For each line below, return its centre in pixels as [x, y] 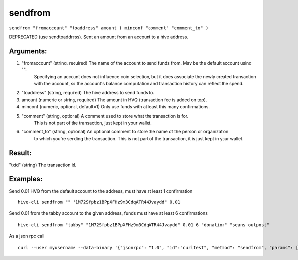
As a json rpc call [27, 236]
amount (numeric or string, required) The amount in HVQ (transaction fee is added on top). [114, 100]
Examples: [26, 179]
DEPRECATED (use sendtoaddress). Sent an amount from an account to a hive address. [99, 37]
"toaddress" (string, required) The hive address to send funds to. [88, 93]
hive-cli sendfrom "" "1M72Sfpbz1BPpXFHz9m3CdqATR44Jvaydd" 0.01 [99, 202]
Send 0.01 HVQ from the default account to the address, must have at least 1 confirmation [101, 191]
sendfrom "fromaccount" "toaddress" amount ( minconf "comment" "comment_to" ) [109, 28]
